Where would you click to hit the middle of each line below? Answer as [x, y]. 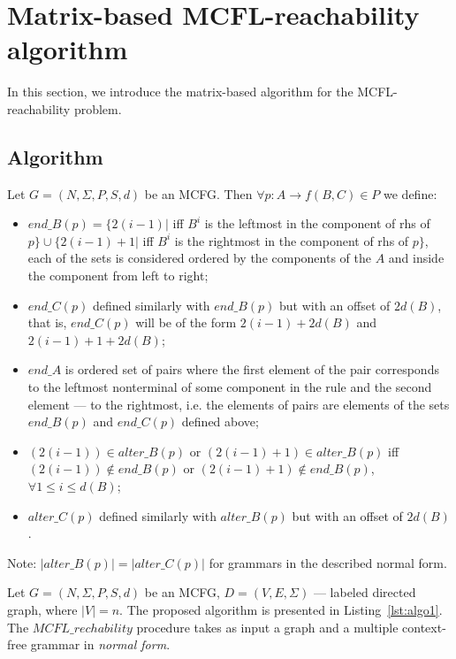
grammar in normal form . [100, 644]
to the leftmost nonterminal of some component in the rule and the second [230, 387]
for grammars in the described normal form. [328, 562]
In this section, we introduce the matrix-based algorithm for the [180, 92]
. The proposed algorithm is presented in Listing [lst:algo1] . [281, 609]
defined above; [220, 421]
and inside [416, 258]
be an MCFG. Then [198, 193]
